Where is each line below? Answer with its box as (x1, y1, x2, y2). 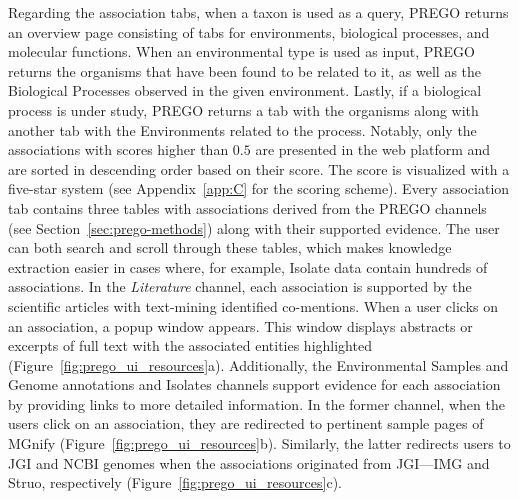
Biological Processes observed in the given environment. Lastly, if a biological (8, 80, 482, 101)
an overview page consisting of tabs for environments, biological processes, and (8, 21, 490, 42)
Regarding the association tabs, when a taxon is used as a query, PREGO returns (8, 2, 509, 22)
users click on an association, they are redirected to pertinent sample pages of (8, 413, 484, 434)
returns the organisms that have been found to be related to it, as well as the (8, 60, 482, 81)
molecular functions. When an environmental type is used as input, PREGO (8, 41, 475, 62)
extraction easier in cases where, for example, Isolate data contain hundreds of (8, 256, 488, 277)
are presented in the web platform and (255, 139, 491, 160)
